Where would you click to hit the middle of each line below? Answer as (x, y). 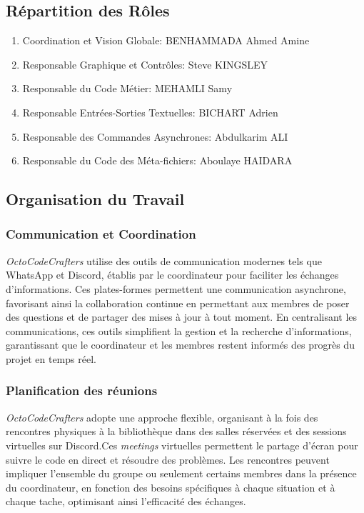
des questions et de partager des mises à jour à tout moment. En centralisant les (182, 317)
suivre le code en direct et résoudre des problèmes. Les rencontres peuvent (168, 459)
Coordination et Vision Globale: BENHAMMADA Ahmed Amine (166, 40)
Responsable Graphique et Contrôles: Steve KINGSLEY (145, 64)
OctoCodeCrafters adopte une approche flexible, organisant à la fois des (162, 417)
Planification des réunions (82, 390)
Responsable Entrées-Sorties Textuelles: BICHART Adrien (150, 112)
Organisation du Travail (95, 199)
